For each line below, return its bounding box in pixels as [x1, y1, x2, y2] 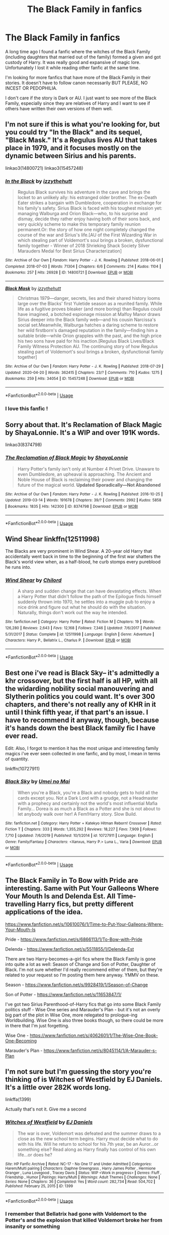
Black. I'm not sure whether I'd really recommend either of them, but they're [5, 966, 162, 972]
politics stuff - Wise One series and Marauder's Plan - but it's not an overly [5, 1006, 160, 1012]
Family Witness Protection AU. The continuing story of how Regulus [17, 344, 158, 350]
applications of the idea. [5, 908, 83, 917]
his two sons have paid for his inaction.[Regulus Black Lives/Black [17, 338, 154, 344]
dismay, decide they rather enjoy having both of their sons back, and [17, 216, 160, 222]
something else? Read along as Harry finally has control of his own [17, 1146, 156, 1152]
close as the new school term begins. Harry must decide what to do [17, 1135, 158, 1142]
